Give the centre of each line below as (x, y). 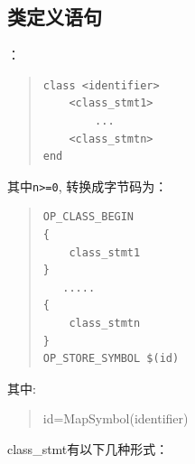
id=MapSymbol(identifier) (116, 418)
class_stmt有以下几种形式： (88, 448)
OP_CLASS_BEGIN (88, 217)
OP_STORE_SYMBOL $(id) (111, 359)
